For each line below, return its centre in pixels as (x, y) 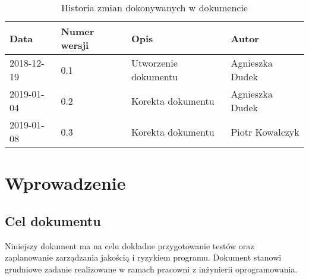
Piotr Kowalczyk (265, 131)
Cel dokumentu (53, 220)
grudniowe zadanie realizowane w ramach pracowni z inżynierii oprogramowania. (151, 269)
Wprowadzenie (65, 183)
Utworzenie (154, 63)
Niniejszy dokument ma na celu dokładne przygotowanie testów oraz (130, 245)
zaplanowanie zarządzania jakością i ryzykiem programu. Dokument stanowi (143, 257)
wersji (75, 45)
